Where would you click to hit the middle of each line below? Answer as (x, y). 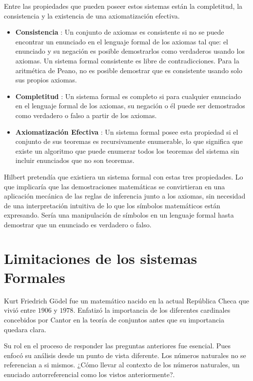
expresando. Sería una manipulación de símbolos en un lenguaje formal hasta (119, 215)
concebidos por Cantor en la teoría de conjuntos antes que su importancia (114, 319)
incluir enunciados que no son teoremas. (75, 160)
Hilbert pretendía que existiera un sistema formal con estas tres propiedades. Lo (124, 176)
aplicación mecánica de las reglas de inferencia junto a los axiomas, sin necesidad (125, 196)
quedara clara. (25, 329)
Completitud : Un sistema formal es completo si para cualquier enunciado (128, 96)
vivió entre (20, 310)
